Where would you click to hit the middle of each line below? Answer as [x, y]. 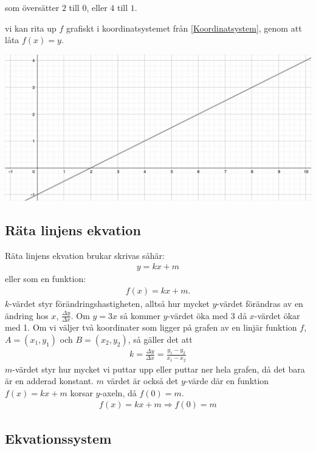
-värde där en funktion [227, 381]
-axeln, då [118, 392]
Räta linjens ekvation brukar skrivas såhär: [85, 255]
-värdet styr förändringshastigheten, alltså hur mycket [109, 304]
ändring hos [27, 315]
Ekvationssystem [58, 438]
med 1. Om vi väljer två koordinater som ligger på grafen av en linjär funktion [151, 327]
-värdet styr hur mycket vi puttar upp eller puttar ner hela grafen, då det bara [159, 369]
